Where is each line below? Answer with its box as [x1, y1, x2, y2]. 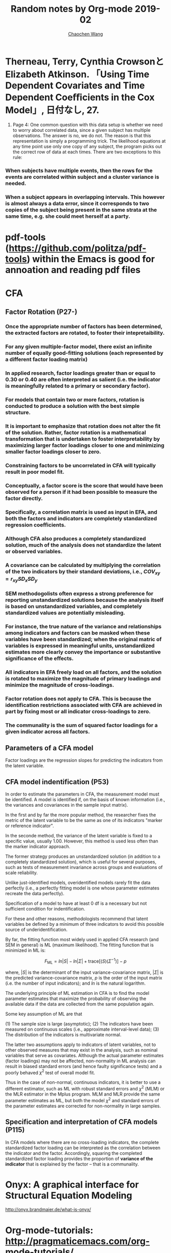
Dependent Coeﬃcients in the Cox [5, 92, 155, 103]
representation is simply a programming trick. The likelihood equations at [12, 138, 166, 144]
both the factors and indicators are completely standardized [5, 515, 157, 522]
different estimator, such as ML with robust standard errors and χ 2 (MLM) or [5, 1085, 165, 1092]
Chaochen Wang [68, 31, 103, 37]
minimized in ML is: [5, 947, 46, 953]
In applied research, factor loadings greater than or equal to [5, 370, 156, 377]
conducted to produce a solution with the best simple [5, 402, 140, 409]
